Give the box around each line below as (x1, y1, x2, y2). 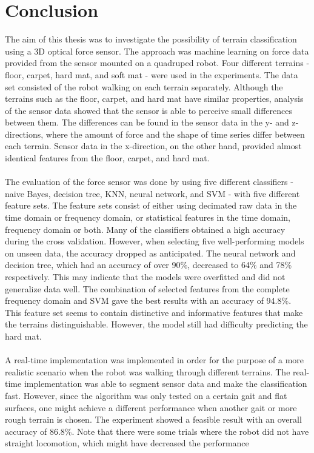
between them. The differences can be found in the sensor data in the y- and (5, 116, 289, 129)
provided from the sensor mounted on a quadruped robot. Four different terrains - (5, 56, 310, 69)
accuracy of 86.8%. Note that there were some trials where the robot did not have (5, 424, 309, 437)
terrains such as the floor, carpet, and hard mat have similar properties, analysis (5, 92, 304, 105)
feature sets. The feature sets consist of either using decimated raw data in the (5, 199, 297, 212)
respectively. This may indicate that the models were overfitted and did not (5, 270, 286, 283)
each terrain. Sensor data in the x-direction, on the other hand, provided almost (5, 139, 302, 152)
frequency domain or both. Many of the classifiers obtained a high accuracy (5, 223, 286, 235)
